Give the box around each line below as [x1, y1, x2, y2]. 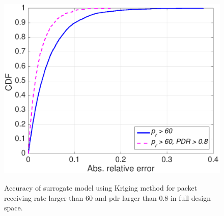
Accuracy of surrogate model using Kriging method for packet [4, 182, 198, 193]
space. [4, 202, 23, 213]
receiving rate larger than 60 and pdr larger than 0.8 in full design [4, 192, 211, 203]
